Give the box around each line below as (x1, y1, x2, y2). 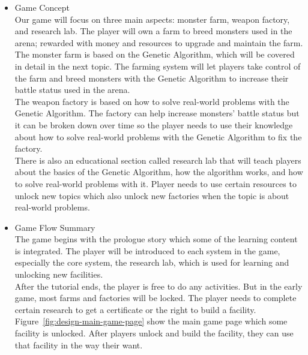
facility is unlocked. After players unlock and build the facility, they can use (14, 327, 294, 339)
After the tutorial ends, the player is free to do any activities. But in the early (14, 279, 303, 292)
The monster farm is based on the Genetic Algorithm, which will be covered (14, 48, 295, 61)
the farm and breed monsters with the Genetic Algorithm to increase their (14, 71, 289, 84)
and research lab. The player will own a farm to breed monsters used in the (14, 25, 292, 37)
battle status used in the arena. (14, 83, 130, 96)
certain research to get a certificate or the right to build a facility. (14, 303, 256, 315)
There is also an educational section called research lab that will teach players (14, 154, 301, 166)
